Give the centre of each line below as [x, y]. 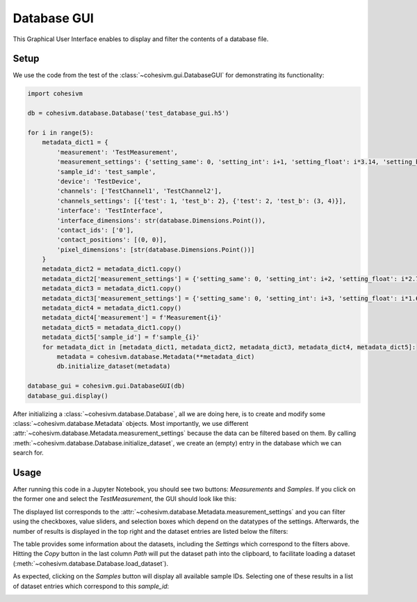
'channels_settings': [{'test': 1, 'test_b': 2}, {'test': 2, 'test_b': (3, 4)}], [202, 201]
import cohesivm [55, 94]
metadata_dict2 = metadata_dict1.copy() [112, 269]
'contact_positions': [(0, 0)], [112, 240]
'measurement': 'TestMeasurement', [117, 152]
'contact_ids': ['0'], [96, 230]
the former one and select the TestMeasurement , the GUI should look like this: [124, 499]
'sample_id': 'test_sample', [106, 172]
